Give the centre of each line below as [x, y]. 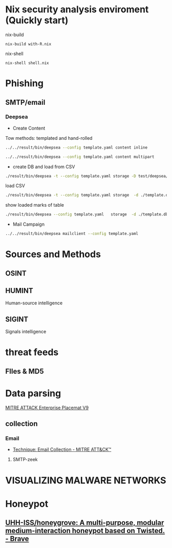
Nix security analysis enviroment [77, 10]
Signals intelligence [26, 332]
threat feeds [32, 352]
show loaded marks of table [35, 205]
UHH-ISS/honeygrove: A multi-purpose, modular [85, 523]
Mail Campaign [29, 224]
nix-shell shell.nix [27, 63]
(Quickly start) [37, 20]
